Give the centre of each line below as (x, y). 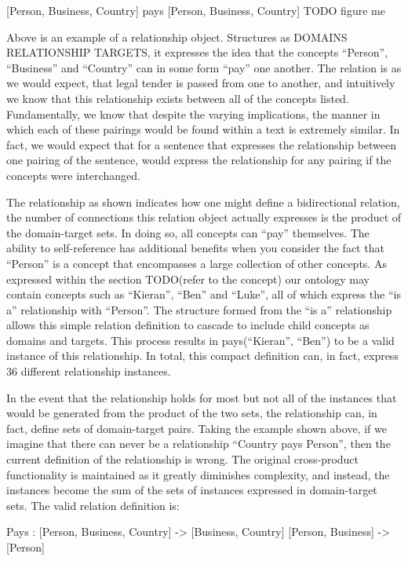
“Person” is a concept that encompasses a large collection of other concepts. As (197, 263)
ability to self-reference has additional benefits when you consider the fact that (195, 248)
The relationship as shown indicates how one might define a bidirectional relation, (203, 202)
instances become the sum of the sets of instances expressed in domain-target (192, 490)
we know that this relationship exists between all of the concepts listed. (178, 98)
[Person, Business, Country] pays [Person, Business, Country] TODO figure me (196, 10)
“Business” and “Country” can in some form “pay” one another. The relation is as (204, 67)
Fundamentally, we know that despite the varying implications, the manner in (193, 114)
